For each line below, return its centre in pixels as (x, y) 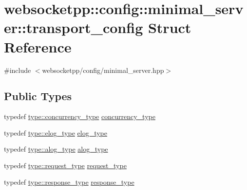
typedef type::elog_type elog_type (56, 132)
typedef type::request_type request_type (65, 165)
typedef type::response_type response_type (69, 181)
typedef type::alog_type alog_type (56, 149)
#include (18, 70)
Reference (38, 46)
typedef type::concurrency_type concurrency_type (80, 116)
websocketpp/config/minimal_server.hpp (103, 70)
